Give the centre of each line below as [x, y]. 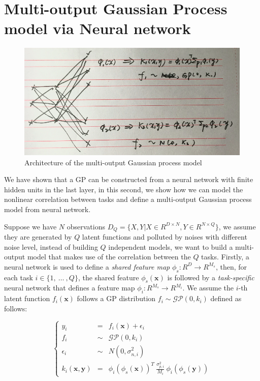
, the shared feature [108, 277]
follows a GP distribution [116, 298]
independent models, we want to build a [171, 246]
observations [86, 226]
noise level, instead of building [51, 246]
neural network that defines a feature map [70, 288]
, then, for [231, 266]
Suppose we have [30, 226]
